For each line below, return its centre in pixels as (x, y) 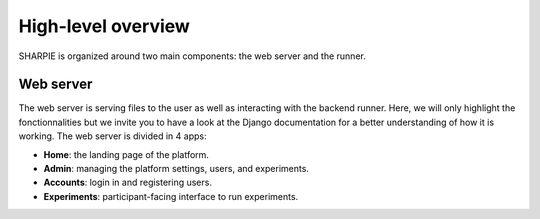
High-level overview (104, 26)
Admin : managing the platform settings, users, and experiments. (176, 169)
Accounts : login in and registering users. (127, 182)
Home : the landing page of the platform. (126, 154)
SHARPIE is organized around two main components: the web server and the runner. (192, 56)
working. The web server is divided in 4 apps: (112, 136)
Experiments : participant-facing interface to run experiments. (171, 196)
